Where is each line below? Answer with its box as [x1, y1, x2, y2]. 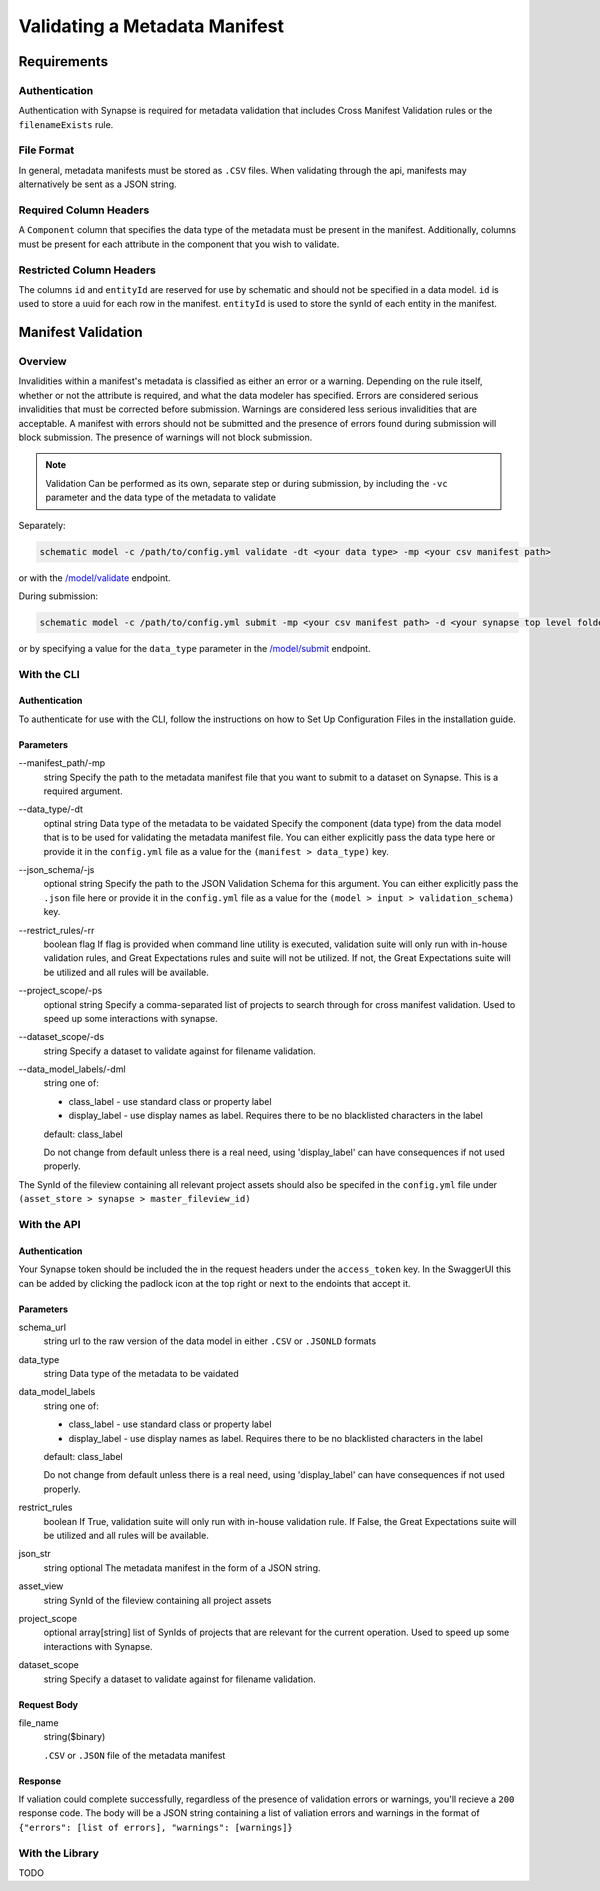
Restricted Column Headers [18, 263, 157, 277]
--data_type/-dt [18, 803, 84, 815]
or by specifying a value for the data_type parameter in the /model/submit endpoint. [18, 642, 371, 654]
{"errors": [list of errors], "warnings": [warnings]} [18, 1821, 294, 1833]
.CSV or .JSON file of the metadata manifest [43, 1749, 226, 1761]
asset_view [18, 1580, 64, 1592]
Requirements [18, 53, 109, 70]
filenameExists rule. [18, 118, 114, 130]
